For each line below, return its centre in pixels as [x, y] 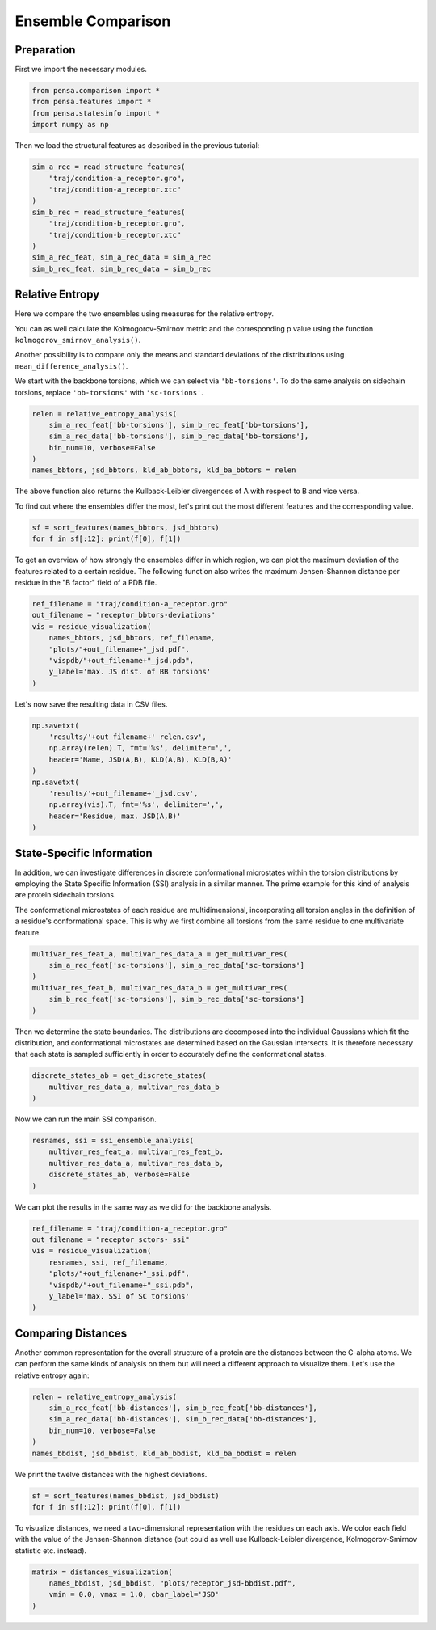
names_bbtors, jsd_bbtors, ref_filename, [132, 638]
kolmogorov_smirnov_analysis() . [78, 340]
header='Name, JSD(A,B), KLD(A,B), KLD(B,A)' [140, 759]
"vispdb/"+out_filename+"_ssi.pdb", [121, 1285]
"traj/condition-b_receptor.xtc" [115, 235]
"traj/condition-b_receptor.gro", [117, 224]
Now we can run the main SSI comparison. [86, 1119]
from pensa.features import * [92, 102]
